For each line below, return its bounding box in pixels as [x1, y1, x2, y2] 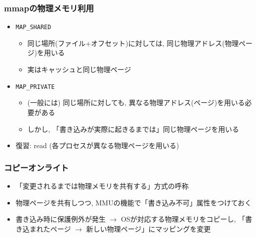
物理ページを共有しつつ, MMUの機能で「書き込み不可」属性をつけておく [15, 197, 252, 207]
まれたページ [29, 223, 71, 234]
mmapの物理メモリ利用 [4, 1, 94, 14]
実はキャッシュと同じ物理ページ [27, 64, 131, 75]
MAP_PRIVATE [15, 83, 55, 90]
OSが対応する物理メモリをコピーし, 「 [121, 214, 246, 224]
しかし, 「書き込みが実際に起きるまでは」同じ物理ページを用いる [27, 123, 239, 134]
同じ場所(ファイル [27, 38, 86, 48]
